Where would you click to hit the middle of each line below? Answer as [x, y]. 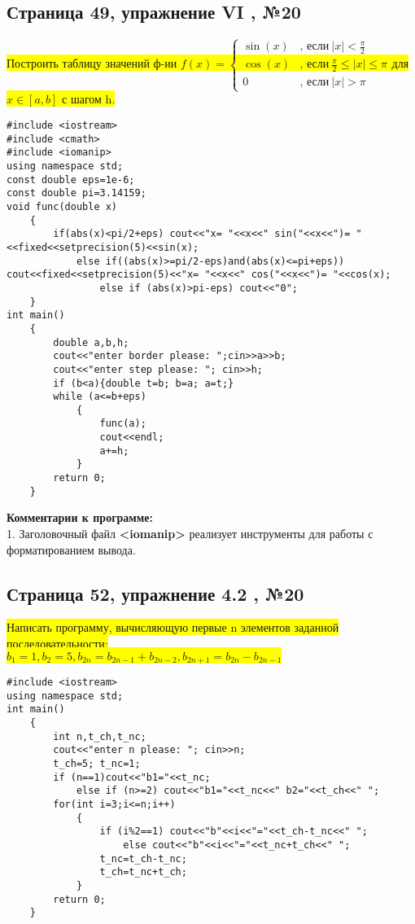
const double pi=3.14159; [76, 193]
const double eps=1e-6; [71, 180]
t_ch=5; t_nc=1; [97, 763]
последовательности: [57, 643]
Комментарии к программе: [80, 517]
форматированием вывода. [71, 549]
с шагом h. [89, 99]
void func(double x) [62, 206]
